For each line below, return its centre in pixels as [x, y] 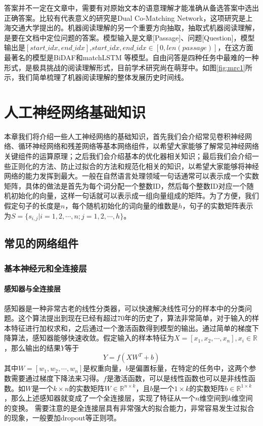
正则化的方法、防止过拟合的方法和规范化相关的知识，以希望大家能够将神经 [135, 166]
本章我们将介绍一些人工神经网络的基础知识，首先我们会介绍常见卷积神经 [124, 136]
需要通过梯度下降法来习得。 [57, 378]
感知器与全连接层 [32, 289]
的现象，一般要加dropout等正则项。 [62, 418]
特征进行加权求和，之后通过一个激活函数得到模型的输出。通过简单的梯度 [131, 328]
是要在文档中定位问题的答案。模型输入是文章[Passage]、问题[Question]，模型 [129, 37]
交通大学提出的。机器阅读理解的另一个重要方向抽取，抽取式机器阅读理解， [135, 28]
